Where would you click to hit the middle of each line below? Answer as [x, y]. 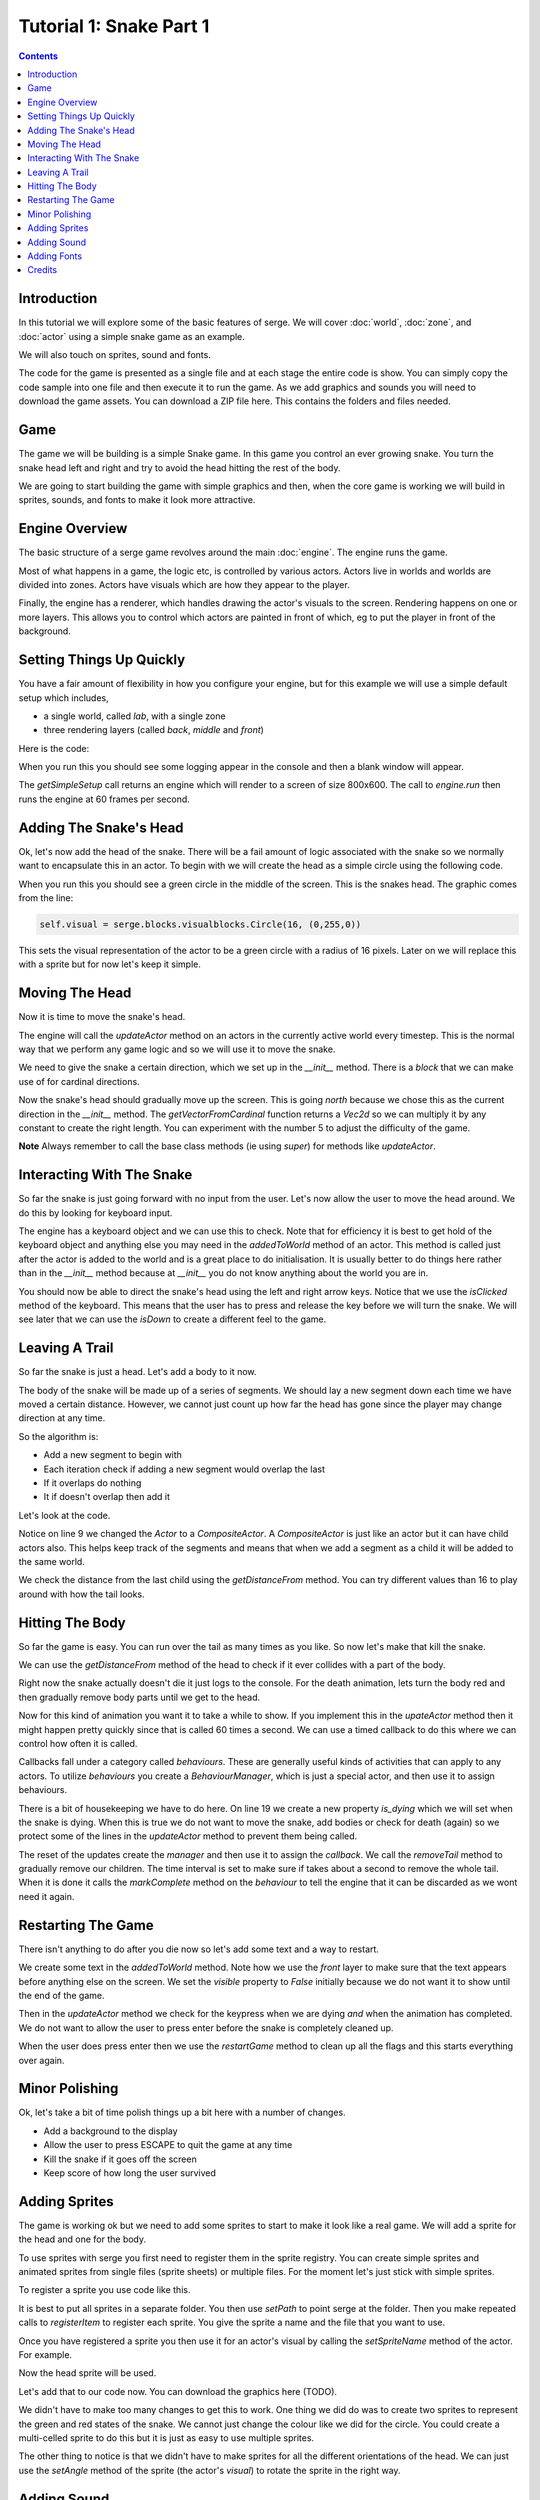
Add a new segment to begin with [112, 1455]
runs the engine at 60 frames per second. [104, 799]
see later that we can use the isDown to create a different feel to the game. [172, 1319]
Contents [38, 56]
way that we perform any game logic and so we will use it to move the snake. [177, 1049]
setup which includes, [63, 697]
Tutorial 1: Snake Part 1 [114, 26]
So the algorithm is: [58, 1436]
